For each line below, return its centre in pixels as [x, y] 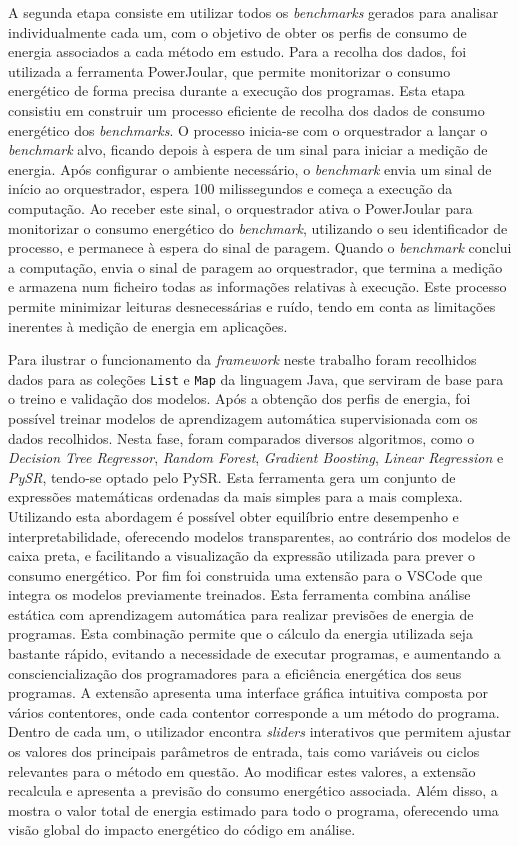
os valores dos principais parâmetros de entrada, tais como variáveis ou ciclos [244, 751]
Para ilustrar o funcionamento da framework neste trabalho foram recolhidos [242, 359]
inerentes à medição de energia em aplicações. [148, 325]
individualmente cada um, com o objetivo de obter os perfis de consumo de [237, 31]
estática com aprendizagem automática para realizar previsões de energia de [241, 613]
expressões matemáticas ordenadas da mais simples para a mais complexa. [235, 496]
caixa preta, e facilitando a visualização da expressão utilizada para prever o [242, 555]
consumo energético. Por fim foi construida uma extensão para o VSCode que [245, 574]
